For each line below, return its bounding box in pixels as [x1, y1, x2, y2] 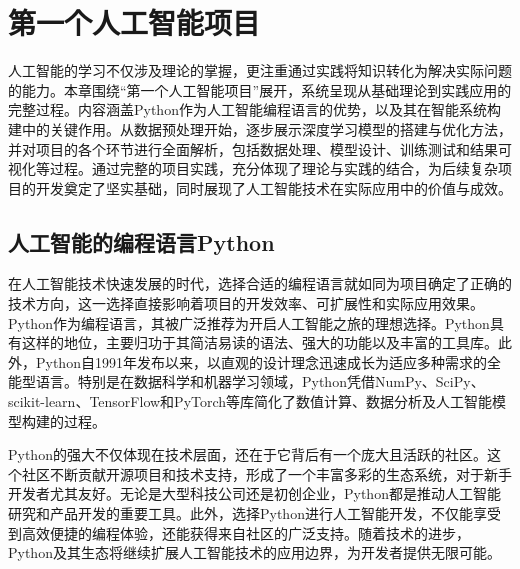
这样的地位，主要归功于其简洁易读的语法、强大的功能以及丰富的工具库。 [21, 332, 498, 353]
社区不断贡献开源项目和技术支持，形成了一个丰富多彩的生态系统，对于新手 [21, 463, 512, 484]
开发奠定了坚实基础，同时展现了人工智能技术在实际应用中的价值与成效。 [35, 177, 512, 198]
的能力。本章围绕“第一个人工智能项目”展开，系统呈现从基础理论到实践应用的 [8, 79, 512, 100]
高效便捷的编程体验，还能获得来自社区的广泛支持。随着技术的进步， [21, 522, 470, 543]
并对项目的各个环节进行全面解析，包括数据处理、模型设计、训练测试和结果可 [8, 138, 512, 159]
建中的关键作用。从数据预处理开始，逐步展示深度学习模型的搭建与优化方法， [8, 118, 512, 139]
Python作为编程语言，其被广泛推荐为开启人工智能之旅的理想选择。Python [8, 312, 490, 333]
